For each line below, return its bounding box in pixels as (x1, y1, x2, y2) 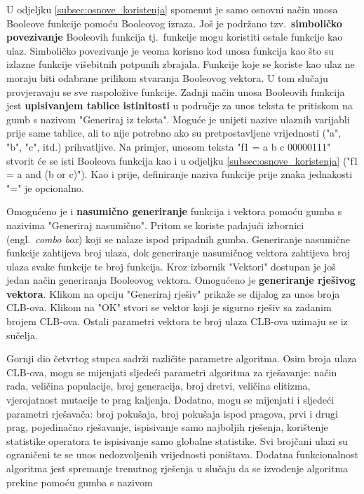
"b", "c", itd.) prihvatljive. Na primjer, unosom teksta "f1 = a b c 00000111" (6, 139, 331, 153)
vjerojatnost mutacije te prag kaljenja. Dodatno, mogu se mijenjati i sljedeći (6, 392, 335, 407)
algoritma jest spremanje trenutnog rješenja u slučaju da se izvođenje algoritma (6, 461, 349, 475)
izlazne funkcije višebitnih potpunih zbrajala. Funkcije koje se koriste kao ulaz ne (6, 57, 355, 71)
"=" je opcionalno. (6, 180, 84, 195)
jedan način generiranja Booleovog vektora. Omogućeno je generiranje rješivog (6, 273, 356, 287)
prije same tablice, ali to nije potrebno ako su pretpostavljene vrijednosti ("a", (6, 125, 342, 140)
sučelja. (6, 327, 38, 342)
